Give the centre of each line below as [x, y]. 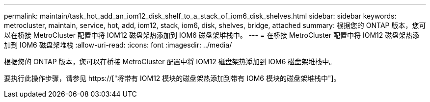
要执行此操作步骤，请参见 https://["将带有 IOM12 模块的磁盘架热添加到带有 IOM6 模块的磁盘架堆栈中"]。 [172, 78]
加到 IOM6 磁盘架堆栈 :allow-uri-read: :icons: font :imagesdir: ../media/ [118, 45]
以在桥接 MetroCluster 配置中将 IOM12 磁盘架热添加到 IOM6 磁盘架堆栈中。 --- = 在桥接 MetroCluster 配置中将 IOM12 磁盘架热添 [212, 35]
